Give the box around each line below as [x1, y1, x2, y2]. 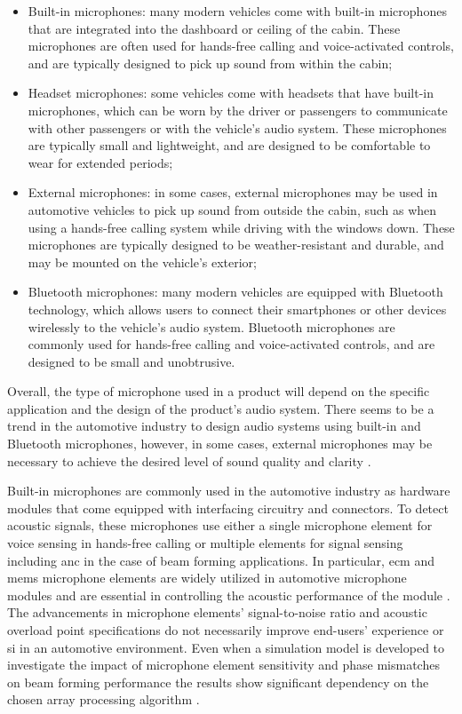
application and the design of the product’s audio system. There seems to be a [7, 399, 434, 417]
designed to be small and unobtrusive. [28, 352, 235, 370]
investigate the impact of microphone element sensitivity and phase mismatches [7, 655, 440, 674]
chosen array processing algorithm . [7, 690, 200, 709]
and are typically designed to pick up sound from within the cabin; [28, 53, 393, 72]
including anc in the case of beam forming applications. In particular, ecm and [7, 551, 435, 569]
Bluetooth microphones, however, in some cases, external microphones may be [7, 434, 433, 453]
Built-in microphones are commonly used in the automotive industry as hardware [7, 481, 450, 500]
